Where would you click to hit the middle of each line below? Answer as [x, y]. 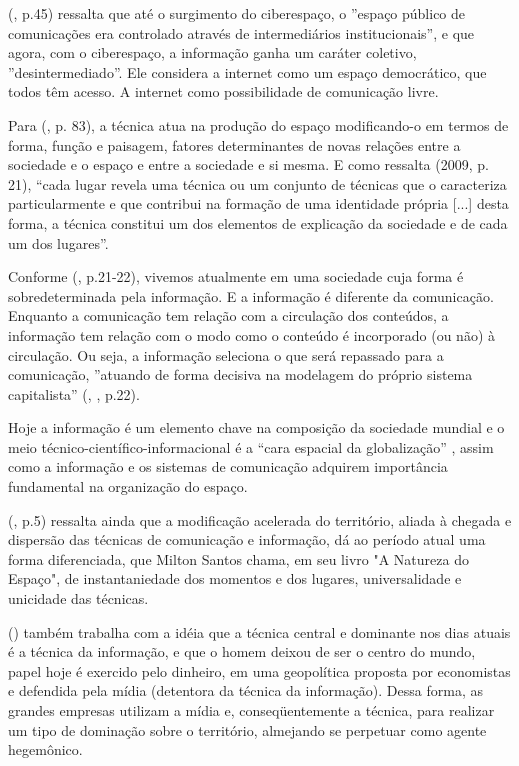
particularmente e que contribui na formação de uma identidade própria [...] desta [258, 203]
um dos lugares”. [58, 242]
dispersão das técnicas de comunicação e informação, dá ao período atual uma [247, 539]
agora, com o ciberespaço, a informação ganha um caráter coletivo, [212, 52]
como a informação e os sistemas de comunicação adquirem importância [228, 466]
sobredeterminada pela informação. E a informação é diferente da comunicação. [251, 295]
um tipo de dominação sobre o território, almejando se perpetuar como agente [247, 729]
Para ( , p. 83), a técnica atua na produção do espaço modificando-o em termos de [258, 124]
